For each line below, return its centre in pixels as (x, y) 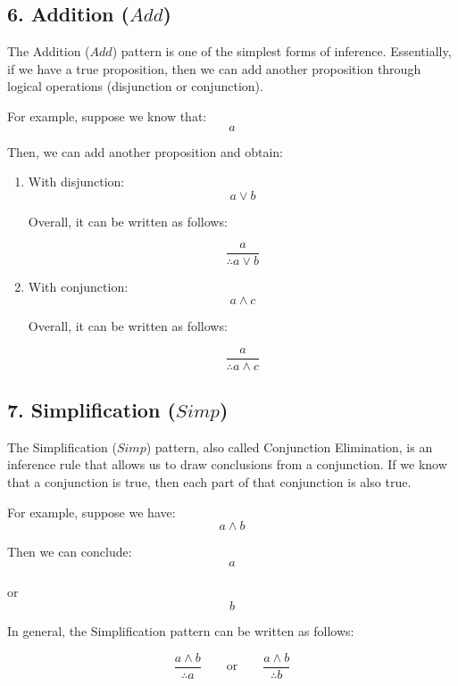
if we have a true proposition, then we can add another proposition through (214, 68)
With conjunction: (78, 287)
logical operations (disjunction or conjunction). (135, 86)
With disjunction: (76, 182)
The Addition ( (49, 51)
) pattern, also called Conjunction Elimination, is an (289, 446)
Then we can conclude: (70, 552)
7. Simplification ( (92, 410)
